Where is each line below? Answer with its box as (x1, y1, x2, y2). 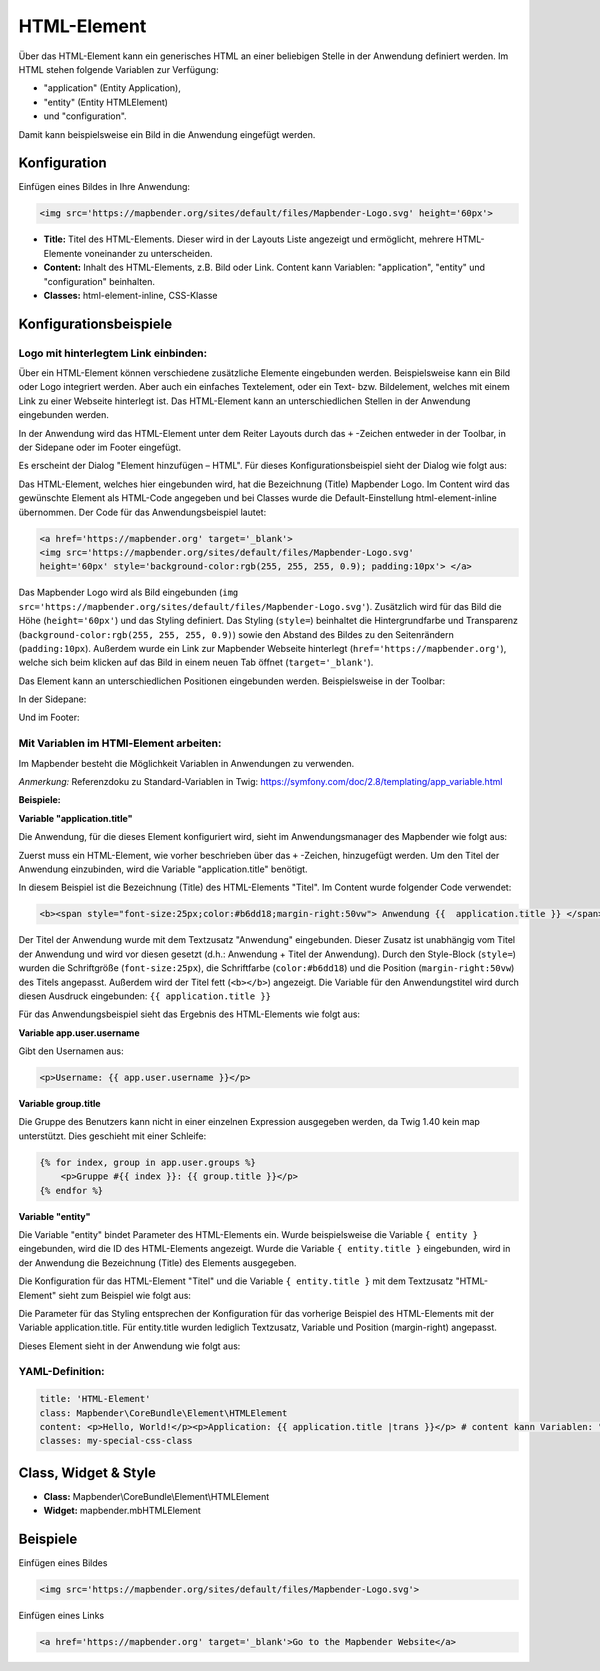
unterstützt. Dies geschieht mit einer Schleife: (18, 1130, 207, 1142)
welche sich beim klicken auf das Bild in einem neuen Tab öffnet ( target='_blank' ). (18, 656, 374, 669)
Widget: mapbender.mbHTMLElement (43, 1505, 202, 1517)
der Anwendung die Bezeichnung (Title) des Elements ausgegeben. (18, 1256, 297, 1269)
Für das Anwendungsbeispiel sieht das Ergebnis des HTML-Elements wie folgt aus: (18, 1008, 360, 1020)
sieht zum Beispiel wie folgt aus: (58, 1289, 192, 1301)
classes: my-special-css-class (39, 1435, 194, 1447)
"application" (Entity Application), (43, 82, 182, 94)
